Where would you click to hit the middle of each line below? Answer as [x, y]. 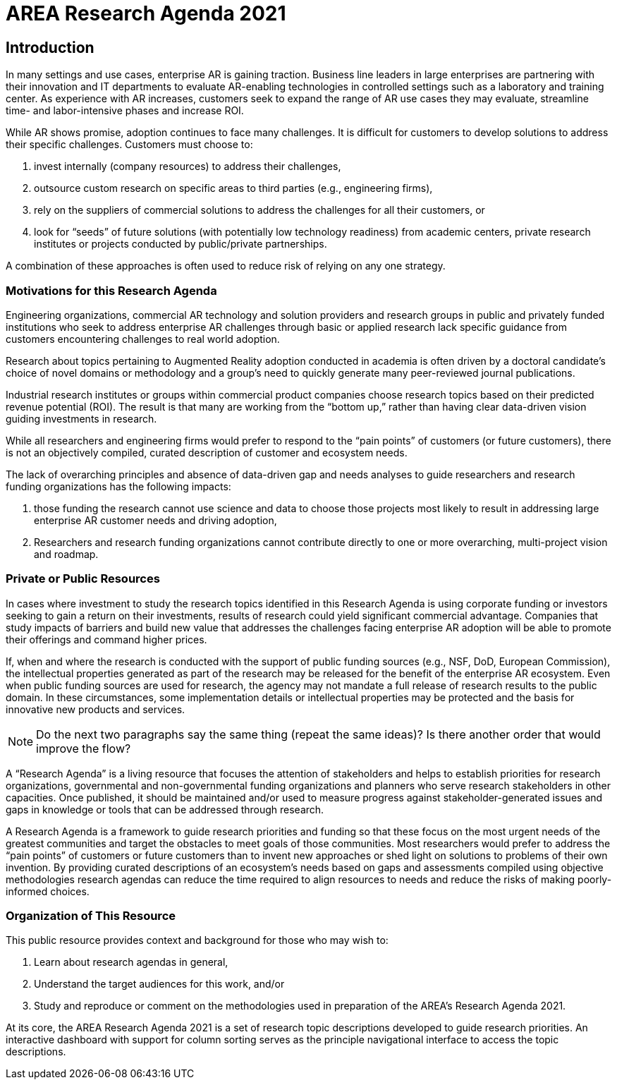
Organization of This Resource [91, 916]
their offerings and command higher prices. [106, 639]
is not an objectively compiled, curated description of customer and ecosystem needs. [207, 452]
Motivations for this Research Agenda [111, 290]
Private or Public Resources [83, 579]
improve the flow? [84, 748]
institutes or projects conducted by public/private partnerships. [181, 244]
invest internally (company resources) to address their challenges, [188, 166]
